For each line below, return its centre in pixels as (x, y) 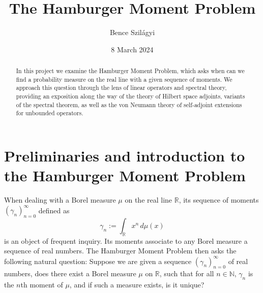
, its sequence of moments (219, 200)
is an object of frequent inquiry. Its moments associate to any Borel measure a (126, 240)
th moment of (42, 285)
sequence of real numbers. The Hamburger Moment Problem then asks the (120, 251)
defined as (54, 210)
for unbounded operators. (50, 113)
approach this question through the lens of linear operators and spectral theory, (121, 88)
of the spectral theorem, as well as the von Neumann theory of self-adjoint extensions (129, 104)
